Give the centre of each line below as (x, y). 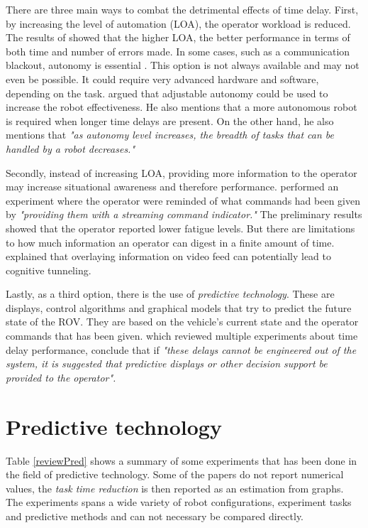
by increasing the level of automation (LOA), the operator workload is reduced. (178, 23)
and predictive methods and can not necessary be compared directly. (155, 516)
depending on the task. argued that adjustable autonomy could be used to (167, 93)
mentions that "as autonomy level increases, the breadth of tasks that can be (170, 135)
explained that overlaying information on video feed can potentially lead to (169, 256)
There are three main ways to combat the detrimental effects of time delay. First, (182, 9)
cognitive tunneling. (49, 270)
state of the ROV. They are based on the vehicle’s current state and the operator (182, 322)
